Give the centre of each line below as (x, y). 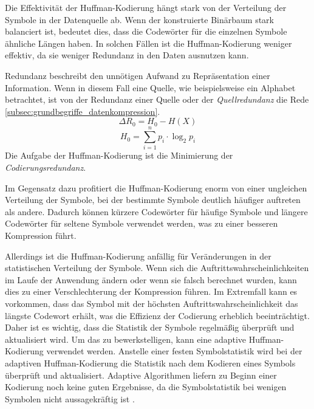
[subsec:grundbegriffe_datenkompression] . (83, 111)
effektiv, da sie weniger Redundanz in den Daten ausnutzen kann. (127, 55)
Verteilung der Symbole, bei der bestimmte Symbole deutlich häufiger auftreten (153, 200)
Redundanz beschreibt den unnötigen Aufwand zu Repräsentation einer (138, 75)
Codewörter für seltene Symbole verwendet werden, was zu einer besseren (142, 223)
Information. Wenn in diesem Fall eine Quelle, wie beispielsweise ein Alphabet (150, 87)
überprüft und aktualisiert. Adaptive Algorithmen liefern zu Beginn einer (141, 375)
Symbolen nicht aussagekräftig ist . (70, 398)
